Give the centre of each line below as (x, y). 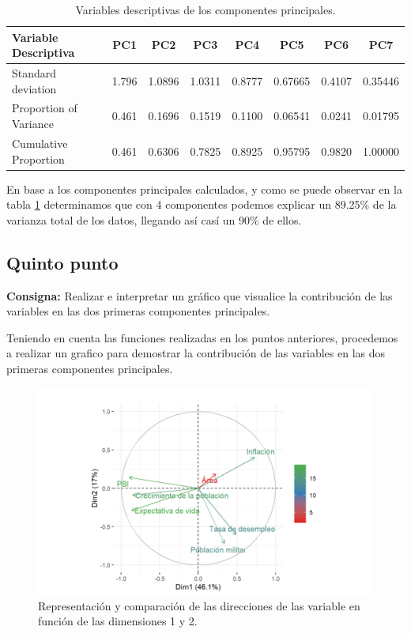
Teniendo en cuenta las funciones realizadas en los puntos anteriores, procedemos (202, 337)
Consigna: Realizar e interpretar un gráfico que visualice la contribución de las (200, 295)
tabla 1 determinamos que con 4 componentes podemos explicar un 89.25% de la (202, 204)
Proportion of (45, 108)
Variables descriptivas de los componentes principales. (205, 9)
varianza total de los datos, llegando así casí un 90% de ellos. (154, 219)
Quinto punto (62, 262)
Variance (33, 124)
